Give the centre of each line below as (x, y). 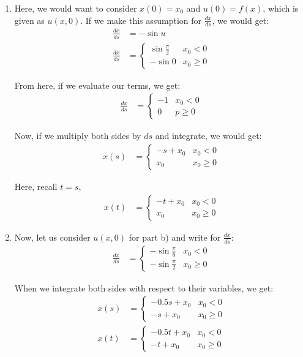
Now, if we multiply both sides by (78, 136)
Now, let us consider (52, 237)
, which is (281, 8)
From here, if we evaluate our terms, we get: (97, 85)
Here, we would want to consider (76, 8)
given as (29, 20)
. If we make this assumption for (141, 20)
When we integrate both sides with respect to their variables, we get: (144, 287)
